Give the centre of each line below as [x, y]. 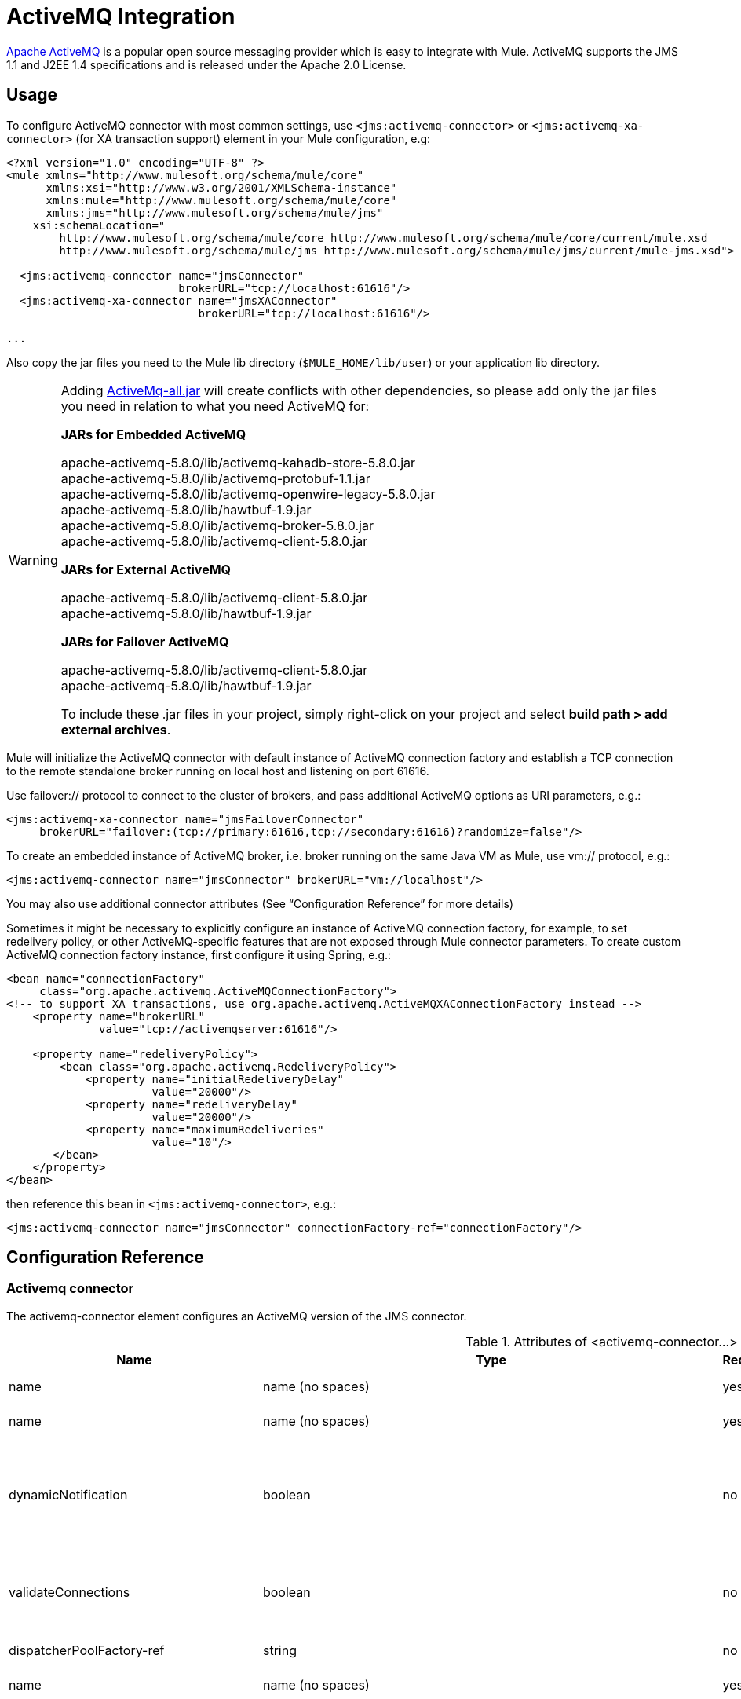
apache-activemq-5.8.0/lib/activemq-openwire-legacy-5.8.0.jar [248, 494]
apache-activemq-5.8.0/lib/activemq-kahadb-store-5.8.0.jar [238, 462]
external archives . [116, 729]
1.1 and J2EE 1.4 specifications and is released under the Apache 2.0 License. [206, 64]
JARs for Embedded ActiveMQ [153, 434]
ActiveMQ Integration [121, 16]
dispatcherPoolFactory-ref [87, 1650]
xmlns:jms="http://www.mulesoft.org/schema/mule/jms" [215, 212]
